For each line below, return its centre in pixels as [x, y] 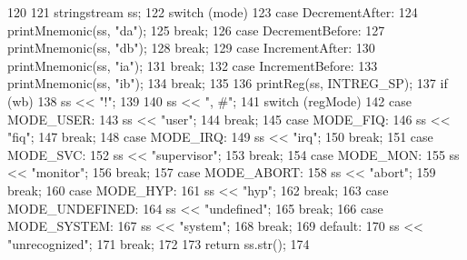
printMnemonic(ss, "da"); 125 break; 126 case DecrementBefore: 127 [196, 30]
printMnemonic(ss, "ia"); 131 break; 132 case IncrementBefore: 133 [193, 65]
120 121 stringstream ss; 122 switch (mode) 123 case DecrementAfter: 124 [213, 12]
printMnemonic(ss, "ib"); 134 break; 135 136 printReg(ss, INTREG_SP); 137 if [228, 83]
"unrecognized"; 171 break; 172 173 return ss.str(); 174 [159, 243]
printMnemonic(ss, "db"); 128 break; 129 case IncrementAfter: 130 [191, 48]
